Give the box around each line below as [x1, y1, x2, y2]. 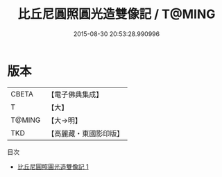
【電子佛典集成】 [47, 90, 103, 99]
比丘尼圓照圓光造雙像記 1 [17, 162, 89, 171]
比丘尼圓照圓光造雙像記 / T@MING [17, 6, 216, 22]
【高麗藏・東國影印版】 [47, 128, 124, 138]
